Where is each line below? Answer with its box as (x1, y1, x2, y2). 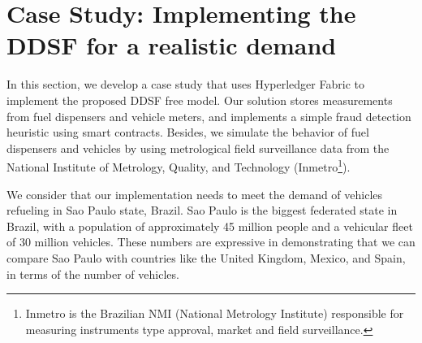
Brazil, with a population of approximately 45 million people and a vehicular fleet (6, 217, 413, 234)
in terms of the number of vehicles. (6, 265, 179, 282)
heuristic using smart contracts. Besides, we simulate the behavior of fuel (6, 124, 369, 141)
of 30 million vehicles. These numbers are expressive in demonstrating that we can (6, 233, 416, 250)
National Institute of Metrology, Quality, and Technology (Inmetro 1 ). (6, 156, 351, 175)
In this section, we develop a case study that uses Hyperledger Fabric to (6, 76, 364, 93)
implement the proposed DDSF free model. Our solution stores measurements (6, 91, 393, 108)
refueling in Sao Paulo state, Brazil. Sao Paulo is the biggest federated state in (6, 202, 398, 219)
